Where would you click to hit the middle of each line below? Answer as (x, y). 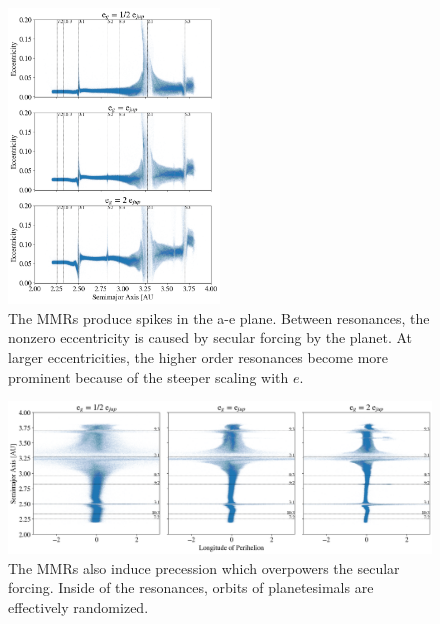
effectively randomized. (78, 606)
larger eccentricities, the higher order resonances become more (198, 356)
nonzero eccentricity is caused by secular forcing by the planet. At (210, 337)
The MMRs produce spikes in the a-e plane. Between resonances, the (219, 317)
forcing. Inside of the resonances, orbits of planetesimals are (191, 587)
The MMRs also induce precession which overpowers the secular (204, 567)
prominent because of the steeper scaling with (148, 376)
